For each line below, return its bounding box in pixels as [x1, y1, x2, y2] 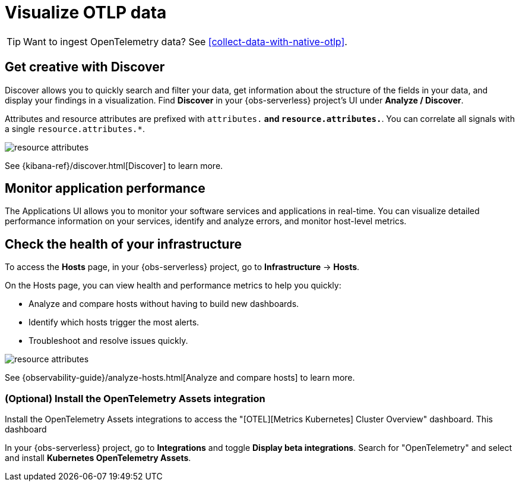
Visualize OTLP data [5, 2, 167, 23]
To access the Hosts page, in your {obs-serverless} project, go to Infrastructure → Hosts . [5, 262, 360, 272]
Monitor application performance [5, 181, 205, 196]
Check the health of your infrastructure [5, 236, 242, 252]
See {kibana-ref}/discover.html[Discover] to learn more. [5, 160, 223, 171]
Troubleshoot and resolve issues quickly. [29, 336, 188, 346]
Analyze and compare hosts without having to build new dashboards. [29, 299, 299, 309]
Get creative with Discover [5, 59, 165, 75]
